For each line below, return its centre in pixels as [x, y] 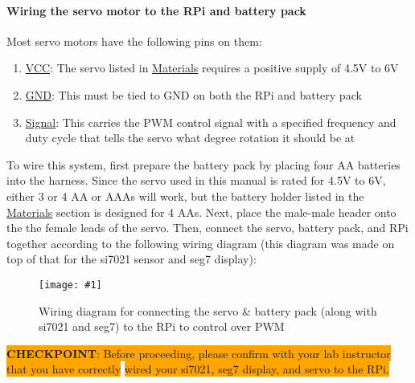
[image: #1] [70, 285]
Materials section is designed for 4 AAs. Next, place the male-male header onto [201, 212]
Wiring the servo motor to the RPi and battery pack [156, 10]
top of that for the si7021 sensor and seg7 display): [131, 259]
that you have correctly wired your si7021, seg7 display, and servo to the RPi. [198, 369]
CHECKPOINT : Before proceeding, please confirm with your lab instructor [199, 353]
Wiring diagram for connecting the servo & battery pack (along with [208, 310]
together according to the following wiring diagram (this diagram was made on [201, 243]
